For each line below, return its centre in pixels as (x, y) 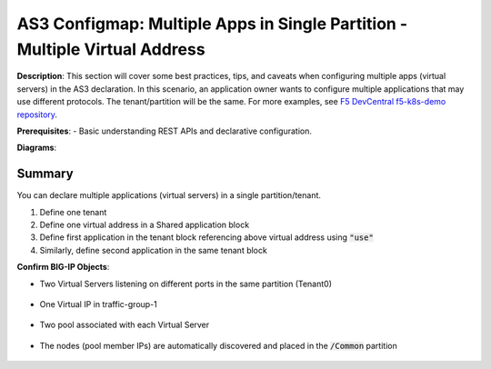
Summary (45, 174)
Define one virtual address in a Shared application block (145, 224)
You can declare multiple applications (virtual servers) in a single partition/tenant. (169, 195)
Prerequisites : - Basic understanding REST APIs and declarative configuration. (165, 131)
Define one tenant (73, 212)
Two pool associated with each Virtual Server (125, 325)
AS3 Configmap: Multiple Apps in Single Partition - (212, 24)
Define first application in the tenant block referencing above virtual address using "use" (207, 237)
